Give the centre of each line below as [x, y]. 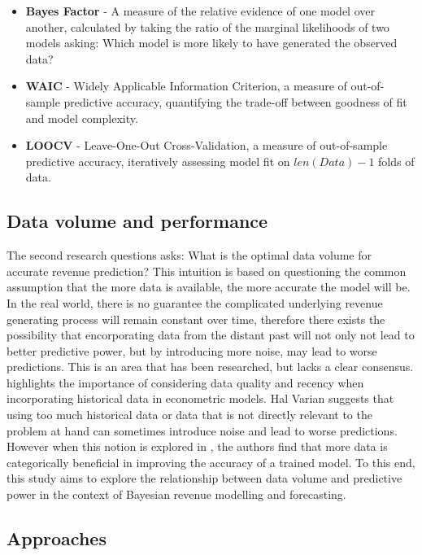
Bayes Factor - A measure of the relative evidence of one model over [200, 11]
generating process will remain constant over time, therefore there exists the [196, 319]
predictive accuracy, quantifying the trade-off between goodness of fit [235, 101]
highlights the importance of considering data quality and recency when [185, 382]
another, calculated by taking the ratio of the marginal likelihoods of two [207, 26]
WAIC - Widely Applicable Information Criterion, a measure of [186, 86]
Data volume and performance [137, 221]
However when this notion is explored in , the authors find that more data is [197, 446]
